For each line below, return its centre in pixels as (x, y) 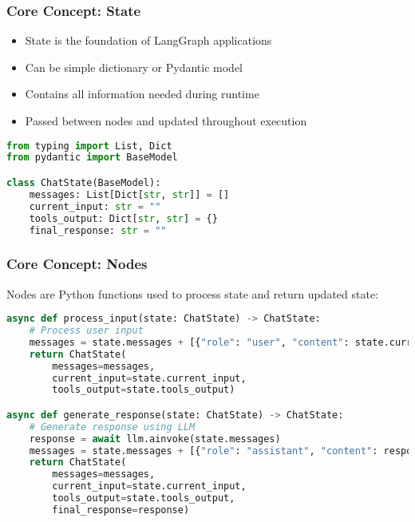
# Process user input (86, 331)
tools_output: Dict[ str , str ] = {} (123, 218)
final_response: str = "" (98, 230)
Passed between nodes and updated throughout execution (166, 121)
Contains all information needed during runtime (142, 94)
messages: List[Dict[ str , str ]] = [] (129, 194)
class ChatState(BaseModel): (84, 183)
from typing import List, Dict (89, 146)
